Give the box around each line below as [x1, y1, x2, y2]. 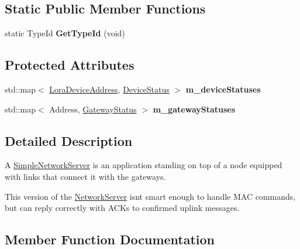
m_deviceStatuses [185, 83, 261, 95]
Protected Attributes [5, 56, 135, 74]
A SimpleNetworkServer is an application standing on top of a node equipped [5, 159, 282, 171]
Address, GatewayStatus [49, 103, 137, 115]
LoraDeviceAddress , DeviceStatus [49, 83, 170, 95]
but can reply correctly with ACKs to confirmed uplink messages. [5, 202, 240, 214]
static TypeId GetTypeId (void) [5, 27, 125, 39]
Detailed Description [5, 131, 133, 149]
